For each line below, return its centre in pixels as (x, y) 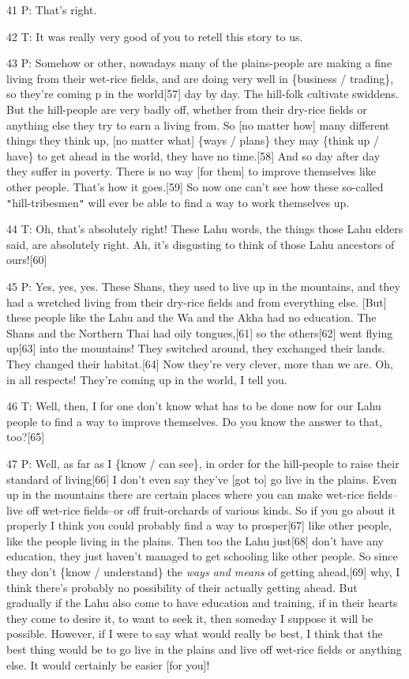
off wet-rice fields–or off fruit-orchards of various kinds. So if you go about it (211, 509)
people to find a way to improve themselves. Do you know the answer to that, (195, 421)
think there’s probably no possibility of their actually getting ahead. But (182, 587)
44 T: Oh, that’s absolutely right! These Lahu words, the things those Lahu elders (205, 229)
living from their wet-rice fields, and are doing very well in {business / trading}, (200, 78)
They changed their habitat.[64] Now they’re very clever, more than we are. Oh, (200, 363)
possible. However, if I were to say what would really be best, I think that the (195, 634)
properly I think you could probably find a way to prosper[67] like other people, (199, 525)
